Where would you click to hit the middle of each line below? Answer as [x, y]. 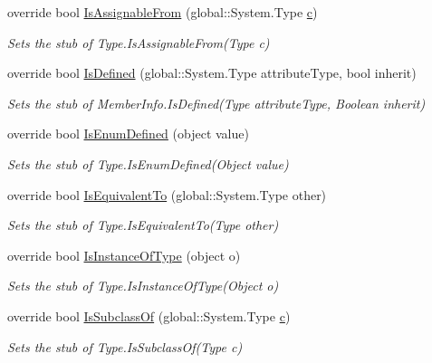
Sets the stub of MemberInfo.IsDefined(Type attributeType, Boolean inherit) [216, 103]
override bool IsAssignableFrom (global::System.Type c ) [163, 12]
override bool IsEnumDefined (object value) [128, 134]
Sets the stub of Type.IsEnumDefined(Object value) [148, 163]
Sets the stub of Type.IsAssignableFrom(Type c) [139, 42]
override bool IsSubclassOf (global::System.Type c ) [149, 315]
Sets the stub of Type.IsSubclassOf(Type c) [125, 346]
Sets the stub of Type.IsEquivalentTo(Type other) [143, 225]
